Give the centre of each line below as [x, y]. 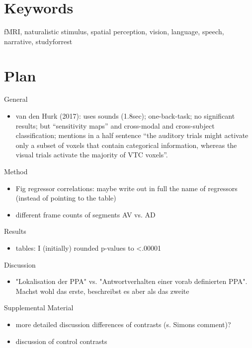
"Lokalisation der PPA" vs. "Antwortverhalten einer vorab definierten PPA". [131, 281]
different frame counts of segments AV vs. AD [85, 214]
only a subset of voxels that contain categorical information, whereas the [126, 145]
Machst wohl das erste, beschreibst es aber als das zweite [102, 291]
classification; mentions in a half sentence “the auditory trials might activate [132, 135]
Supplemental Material [39, 308]
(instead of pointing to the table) [66, 198]
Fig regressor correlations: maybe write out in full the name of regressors [126, 188]
